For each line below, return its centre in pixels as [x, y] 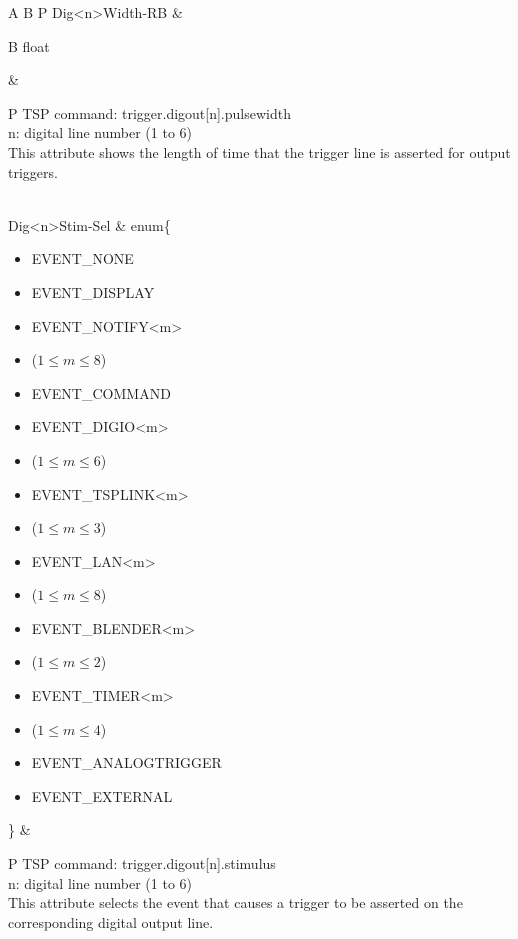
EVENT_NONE [82, 258]
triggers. [33, 171]
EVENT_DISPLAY [93, 291]
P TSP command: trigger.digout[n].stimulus [142, 863]
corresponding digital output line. [111, 921]
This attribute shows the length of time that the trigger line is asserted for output [259, 151]
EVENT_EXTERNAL [102, 795]
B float [29, 45]
